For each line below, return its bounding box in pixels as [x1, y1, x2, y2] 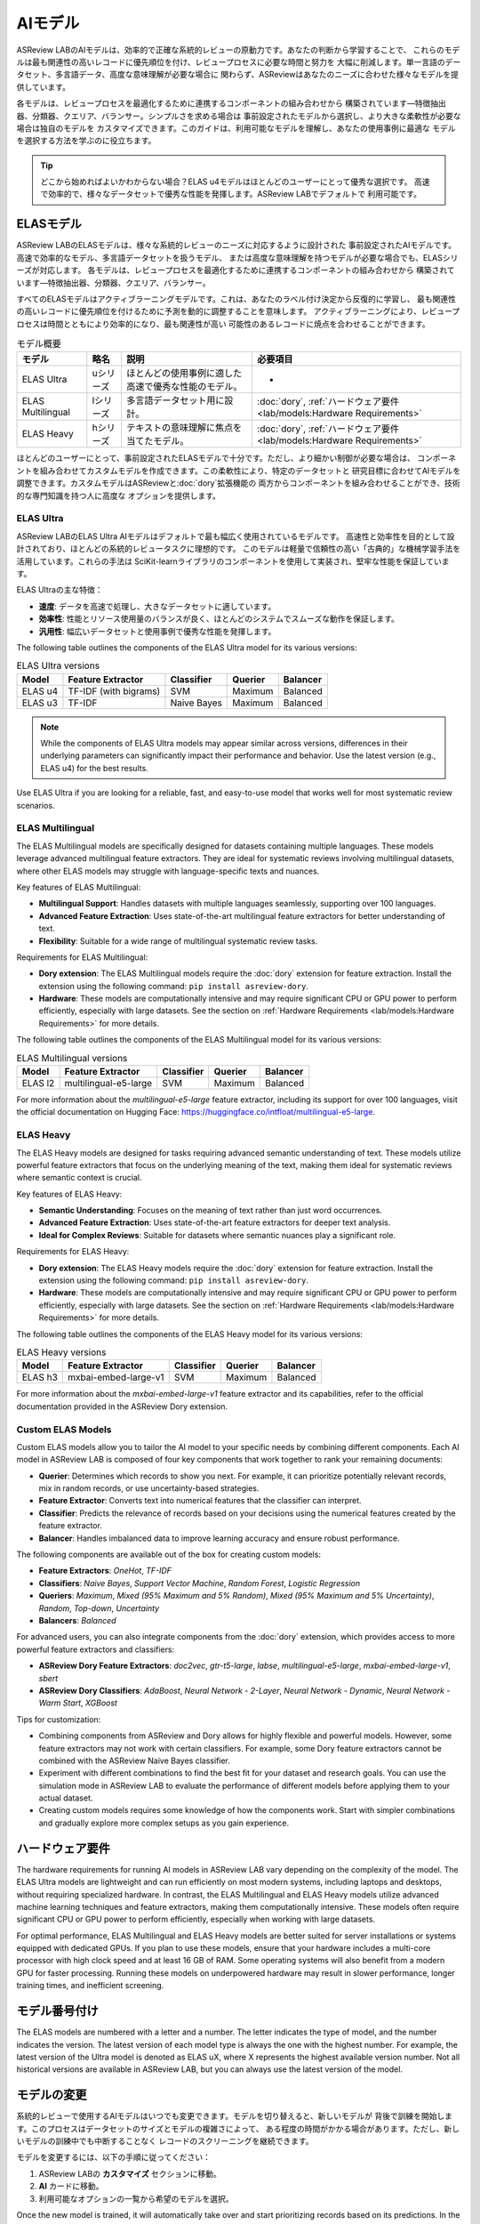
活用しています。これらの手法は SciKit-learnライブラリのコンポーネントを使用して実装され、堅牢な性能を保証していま [16, 556, 450, 567]
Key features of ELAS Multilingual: [16, 882, 141, 892]
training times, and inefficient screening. [16, 1980, 164, 1991]
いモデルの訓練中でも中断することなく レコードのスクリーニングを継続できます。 [16, 2136, 315, 2147]
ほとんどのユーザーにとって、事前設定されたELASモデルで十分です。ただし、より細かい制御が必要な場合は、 [16, 453, 415, 463]
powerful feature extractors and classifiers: [16, 1644, 175, 1655]
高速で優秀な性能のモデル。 [125, 381, 243, 393]
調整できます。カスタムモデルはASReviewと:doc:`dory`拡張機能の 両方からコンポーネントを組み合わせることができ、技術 [16, 478, 460, 488]
